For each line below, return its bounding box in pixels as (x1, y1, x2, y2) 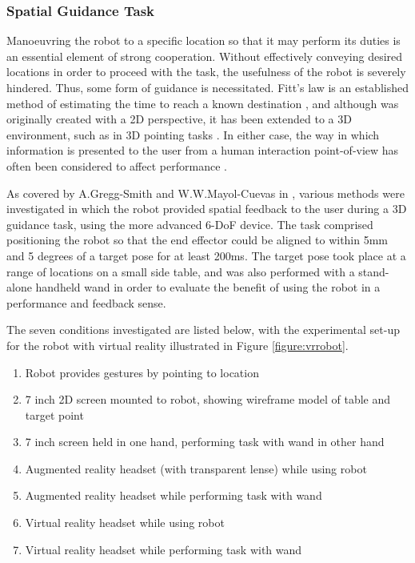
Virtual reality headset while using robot (25, 514, 225, 531)
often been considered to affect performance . (6, 157, 227, 174)
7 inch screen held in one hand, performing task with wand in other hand (25, 433, 385, 450)
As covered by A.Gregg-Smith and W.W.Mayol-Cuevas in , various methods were (6, 184, 405, 201)
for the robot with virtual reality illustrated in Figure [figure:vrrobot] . (6, 336, 349, 353)
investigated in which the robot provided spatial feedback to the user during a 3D (6, 200, 407, 217)
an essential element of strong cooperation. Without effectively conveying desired (6, 47, 403, 64)
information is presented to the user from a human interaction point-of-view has (6, 142, 399, 159)
